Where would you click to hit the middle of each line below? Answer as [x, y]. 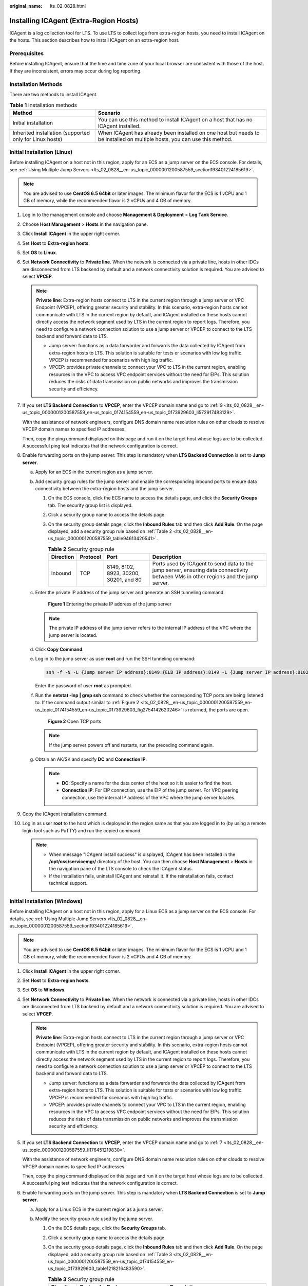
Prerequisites [26, 53]
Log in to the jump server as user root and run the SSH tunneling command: [115, 659]
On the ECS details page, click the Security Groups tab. [107, 1228]
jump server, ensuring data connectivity [200, 570]
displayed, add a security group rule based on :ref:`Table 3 [110, 1254]
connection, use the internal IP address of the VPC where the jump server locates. [149, 797]
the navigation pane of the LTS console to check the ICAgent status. [121, 869]
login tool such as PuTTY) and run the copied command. [82, 830]
